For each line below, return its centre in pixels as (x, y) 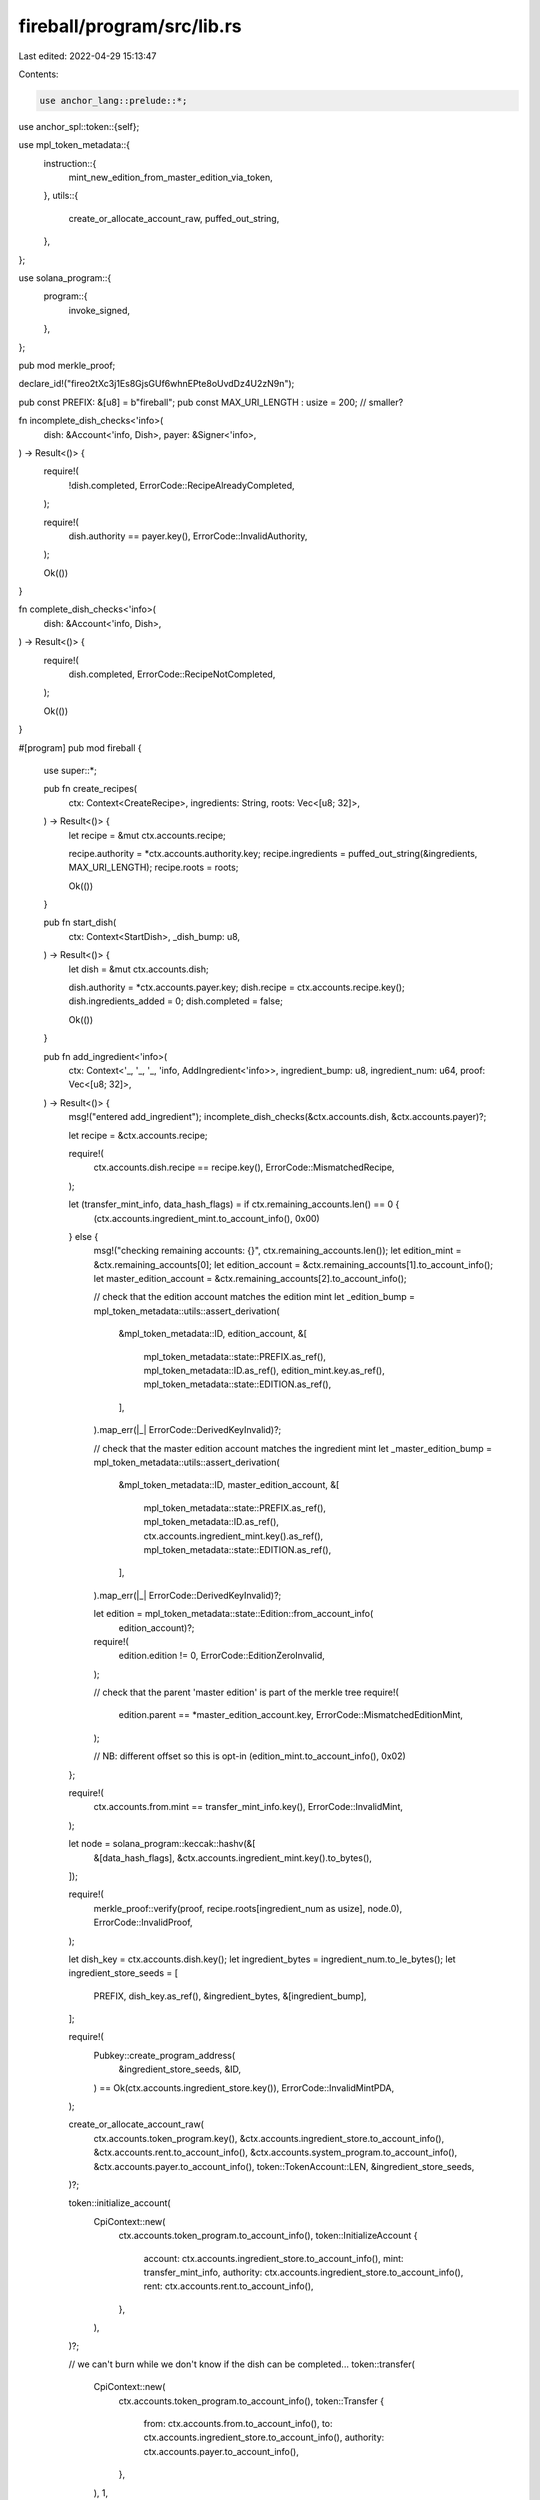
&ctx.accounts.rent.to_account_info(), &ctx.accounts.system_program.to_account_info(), (275, 2152)
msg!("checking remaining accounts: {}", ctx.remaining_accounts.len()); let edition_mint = (277, 1251)
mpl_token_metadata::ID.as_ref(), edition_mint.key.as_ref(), (264, 1371)
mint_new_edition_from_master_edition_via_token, (171, 177)
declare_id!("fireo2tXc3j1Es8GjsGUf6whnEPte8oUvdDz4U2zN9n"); (156, 384)
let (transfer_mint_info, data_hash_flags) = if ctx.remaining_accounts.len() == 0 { (234, 1204)
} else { (83, 1236)
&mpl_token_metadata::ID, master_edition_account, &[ (229, 1485)
